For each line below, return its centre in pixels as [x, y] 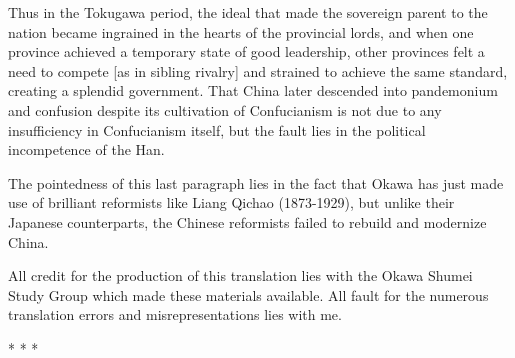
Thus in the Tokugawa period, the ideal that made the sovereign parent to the [248, 12]
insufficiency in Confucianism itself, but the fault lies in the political [217, 129]
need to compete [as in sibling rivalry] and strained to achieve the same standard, [258, 70]
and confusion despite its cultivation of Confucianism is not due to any [225, 109]
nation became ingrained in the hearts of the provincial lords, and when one [241, 31]
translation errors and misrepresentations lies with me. [175, 314]
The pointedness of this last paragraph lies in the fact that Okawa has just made [256, 182]
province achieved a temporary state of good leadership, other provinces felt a [246, 51]
